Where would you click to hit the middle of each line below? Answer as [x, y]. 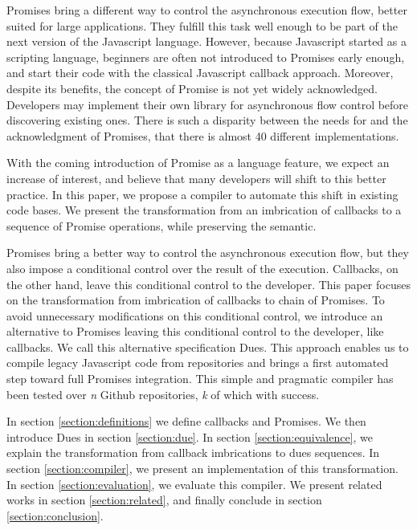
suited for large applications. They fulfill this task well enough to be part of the [202, 25]
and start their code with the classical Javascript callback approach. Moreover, [200, 73]
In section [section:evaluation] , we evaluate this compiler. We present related [194, 484]
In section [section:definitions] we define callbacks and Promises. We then [186, 421]
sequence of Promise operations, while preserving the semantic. [161, 225]
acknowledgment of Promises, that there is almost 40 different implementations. [203, 135]
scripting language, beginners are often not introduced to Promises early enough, [206, 57]
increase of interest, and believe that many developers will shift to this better [196, 178]
